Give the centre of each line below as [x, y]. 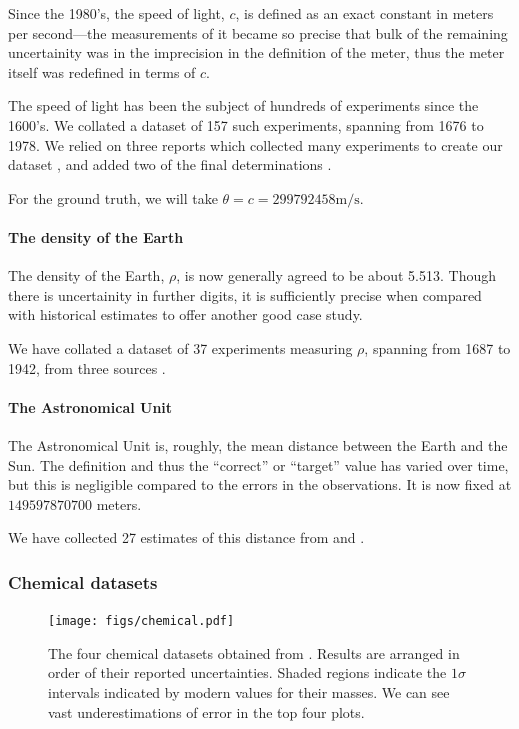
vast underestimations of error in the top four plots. [206, 711]
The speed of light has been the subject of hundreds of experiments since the [243, 105]
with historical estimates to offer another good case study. [185, 314]
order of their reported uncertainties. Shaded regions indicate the [247, 672]
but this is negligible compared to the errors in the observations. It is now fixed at [260, 484]
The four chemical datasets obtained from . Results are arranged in [254, 652]
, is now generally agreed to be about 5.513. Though [336, 275]
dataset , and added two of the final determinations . [170, 164]
